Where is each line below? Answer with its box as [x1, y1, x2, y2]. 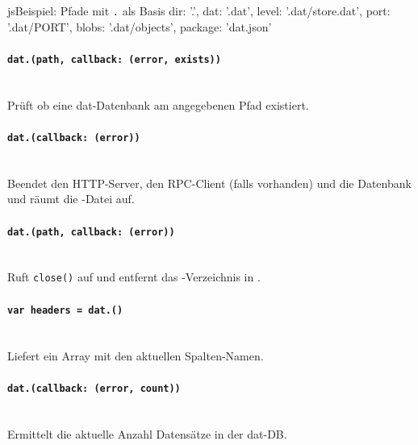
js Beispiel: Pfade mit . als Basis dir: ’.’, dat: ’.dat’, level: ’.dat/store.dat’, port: [7, 2, 391, 19]
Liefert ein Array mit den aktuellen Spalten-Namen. [7, 347, 264, 364]
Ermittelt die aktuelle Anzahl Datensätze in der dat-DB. [7, 425, 287, 442]
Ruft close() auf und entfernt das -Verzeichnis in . [7, 268, 261, 285]
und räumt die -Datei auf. [7, 190, 135, 207]
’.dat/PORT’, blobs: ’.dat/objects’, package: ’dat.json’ [7, 18, 272, 35]
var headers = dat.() [7, 304, 123, 316]
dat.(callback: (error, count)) [7, 382, 181, 394]
